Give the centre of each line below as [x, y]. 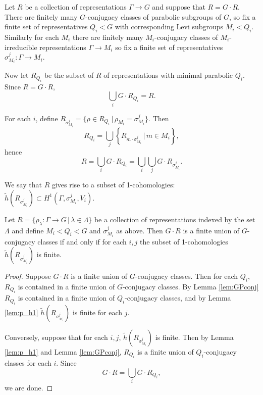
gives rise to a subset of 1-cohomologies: [113, 185]
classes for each [28, 363]
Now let [17, 75]
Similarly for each [32, 37]
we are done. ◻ [29, 388]
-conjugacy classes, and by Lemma [178, 298]
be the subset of [69, 75]
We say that [23, 185]
